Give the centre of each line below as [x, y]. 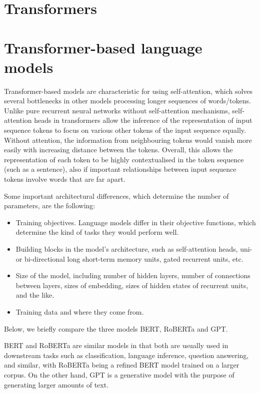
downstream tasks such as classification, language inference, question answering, [126, 355]
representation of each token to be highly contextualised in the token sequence [124, 159]
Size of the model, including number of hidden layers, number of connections [133, 275]
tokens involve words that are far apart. [65, 179]
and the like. [35, 295]
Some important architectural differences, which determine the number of [116, 196]
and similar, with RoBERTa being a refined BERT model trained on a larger [122, 365]
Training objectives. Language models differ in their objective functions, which [136, 222]
